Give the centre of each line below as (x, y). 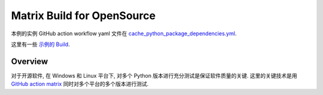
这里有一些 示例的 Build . (40, 44)
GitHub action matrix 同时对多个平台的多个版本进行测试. (80, 84)
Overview (30, 61)
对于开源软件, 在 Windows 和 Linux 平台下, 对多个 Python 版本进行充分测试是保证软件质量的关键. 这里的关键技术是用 (154, 75)
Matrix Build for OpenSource (83, 16)
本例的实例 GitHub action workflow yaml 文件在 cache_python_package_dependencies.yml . (124, 33)
